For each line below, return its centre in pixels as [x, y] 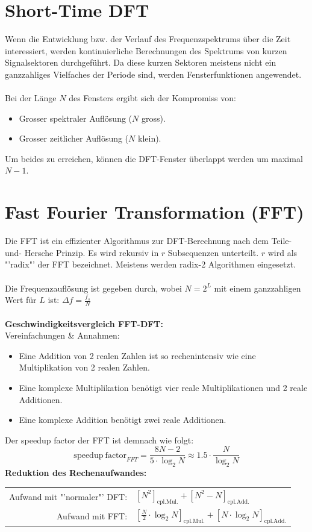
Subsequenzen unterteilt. [213, 252]
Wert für [21, 300]
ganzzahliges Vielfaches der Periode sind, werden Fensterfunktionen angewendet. [153, 74]
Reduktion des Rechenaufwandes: [76, 473]
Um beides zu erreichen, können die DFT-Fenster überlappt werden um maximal [154, 158]
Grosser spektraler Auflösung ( [76, 118]
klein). [149, 138]
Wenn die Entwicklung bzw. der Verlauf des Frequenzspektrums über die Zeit [148, 39]
